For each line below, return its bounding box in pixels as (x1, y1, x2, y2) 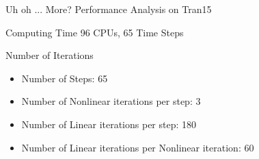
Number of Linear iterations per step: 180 (21, 117, 197, 131)
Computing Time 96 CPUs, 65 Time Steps (5, 25, 184, 39)
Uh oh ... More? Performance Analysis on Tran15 (5, 2, 212, 16)
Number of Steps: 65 (21, 71, 108, 85)
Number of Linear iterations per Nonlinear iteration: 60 (21, 140, 254, 154)
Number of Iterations (5, 48, 94, 62)
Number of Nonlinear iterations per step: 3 (21, 94, 201, 108)
